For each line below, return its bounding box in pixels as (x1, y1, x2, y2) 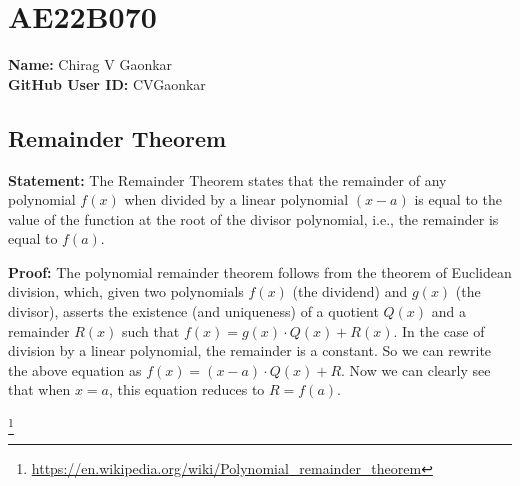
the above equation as (8, 359, 142, 380)
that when (8, 379, 71, 400)
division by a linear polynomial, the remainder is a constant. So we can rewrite (8, 340, 492, 361)
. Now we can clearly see (341, 359, 491, 380)
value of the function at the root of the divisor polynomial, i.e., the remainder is (8, 208, 499, 229)
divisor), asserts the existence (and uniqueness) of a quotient (8, 301, 379, 322)
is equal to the (414, 189, 502, 210)
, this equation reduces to (108, 379, 265, 400)
